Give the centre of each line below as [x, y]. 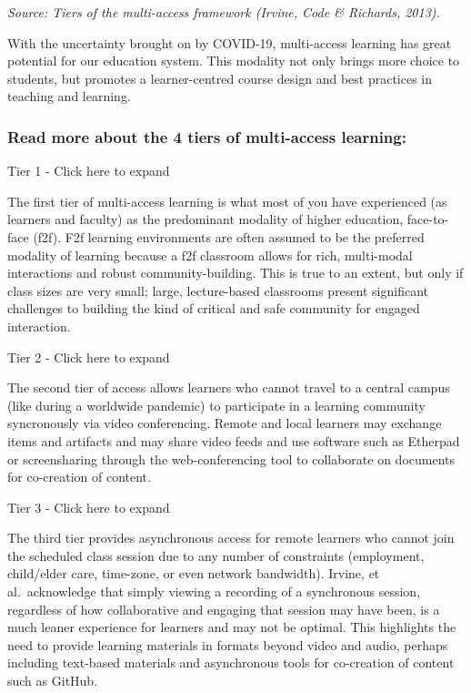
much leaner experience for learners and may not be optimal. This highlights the [232, 627]
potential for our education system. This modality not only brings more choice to [234, 61]
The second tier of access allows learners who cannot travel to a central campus [229, 387]
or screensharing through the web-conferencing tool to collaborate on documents [231, 459]
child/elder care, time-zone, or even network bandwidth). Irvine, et [194, 573]
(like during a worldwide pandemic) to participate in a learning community [216, 405]
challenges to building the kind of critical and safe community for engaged [214, 308]
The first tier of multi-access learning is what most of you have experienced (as [227, 201]
